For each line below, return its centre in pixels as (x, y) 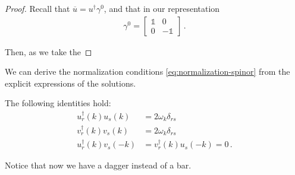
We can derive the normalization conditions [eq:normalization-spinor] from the (147, 71)
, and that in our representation (162, 8)
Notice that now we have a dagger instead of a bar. (98, 165)
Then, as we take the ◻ (48, 51)
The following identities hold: (58, 103)
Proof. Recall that (37, 8)
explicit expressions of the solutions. (70, 83)
